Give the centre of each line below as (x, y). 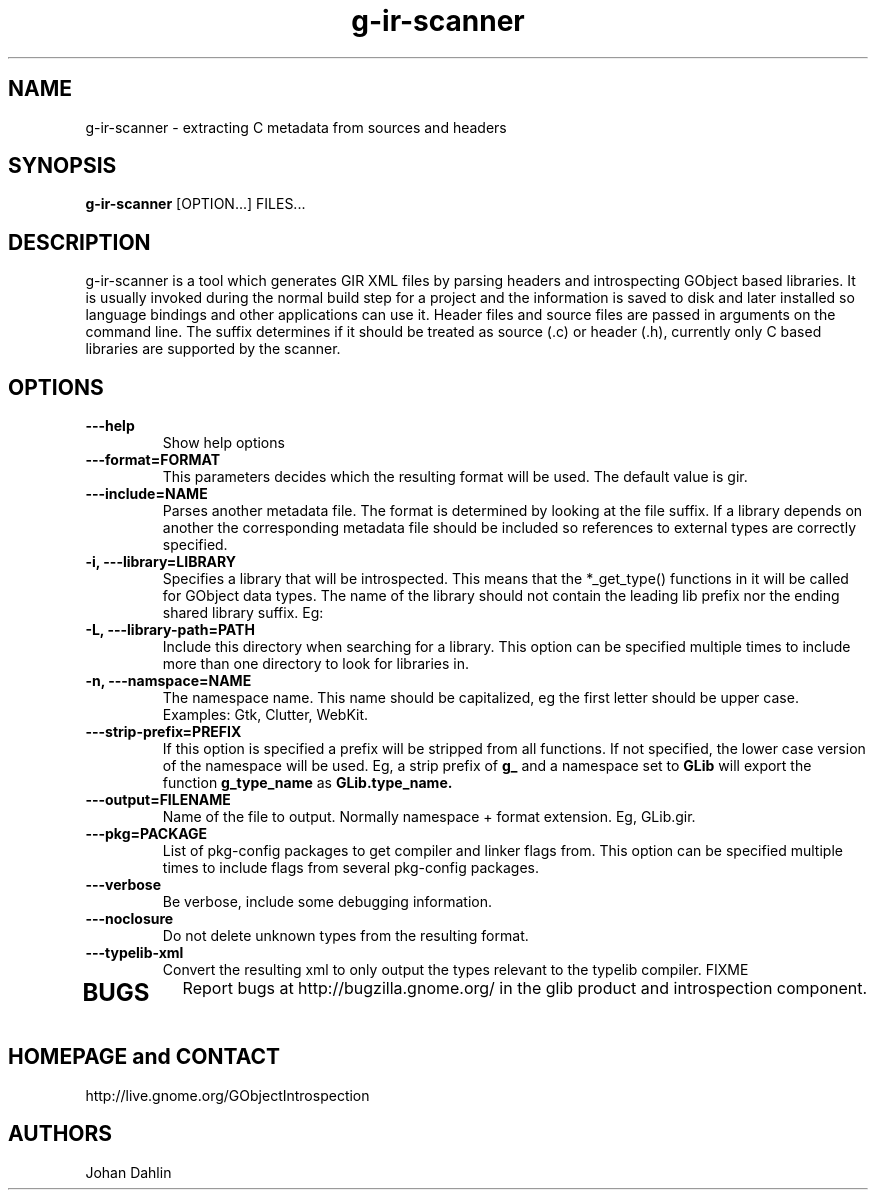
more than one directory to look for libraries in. (315, 664)
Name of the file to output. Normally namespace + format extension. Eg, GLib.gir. (429, 817)
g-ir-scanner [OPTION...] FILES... (195, 204)
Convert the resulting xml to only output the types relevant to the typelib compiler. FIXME (455, 970)
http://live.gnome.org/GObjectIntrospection (227, 1095)
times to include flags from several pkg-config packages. (350, 868)
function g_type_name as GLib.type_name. (307, 783)
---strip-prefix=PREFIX (163, 732)
